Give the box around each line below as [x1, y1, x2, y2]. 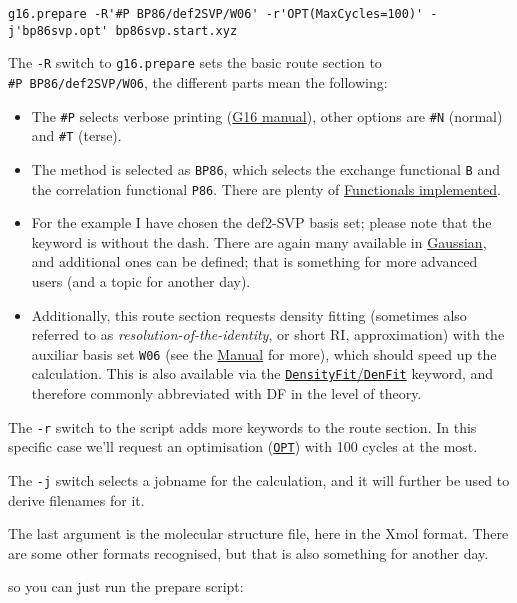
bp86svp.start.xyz [115, 23, 238, 38]
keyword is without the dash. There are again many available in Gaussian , [31, 231, 487, 252]
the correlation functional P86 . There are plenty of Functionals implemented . [31, 178, 501, 199]
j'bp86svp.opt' [8, 23, 109, 38]
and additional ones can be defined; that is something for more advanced [31, 251, 478, 272]
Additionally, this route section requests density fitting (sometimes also [31, 304, 467, 325]
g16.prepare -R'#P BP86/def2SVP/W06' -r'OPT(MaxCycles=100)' [8, 7, 424, 21]
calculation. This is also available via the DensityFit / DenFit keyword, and [31, 363, 494, 384]
